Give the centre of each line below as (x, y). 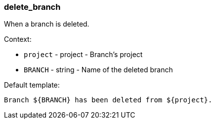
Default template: (32, 85)
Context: (18, 39)
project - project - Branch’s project (83, 55)
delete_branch (32, 7)
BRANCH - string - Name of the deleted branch (98, 70)
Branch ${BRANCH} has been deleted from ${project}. (108, 100)
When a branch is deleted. (47, 24)
